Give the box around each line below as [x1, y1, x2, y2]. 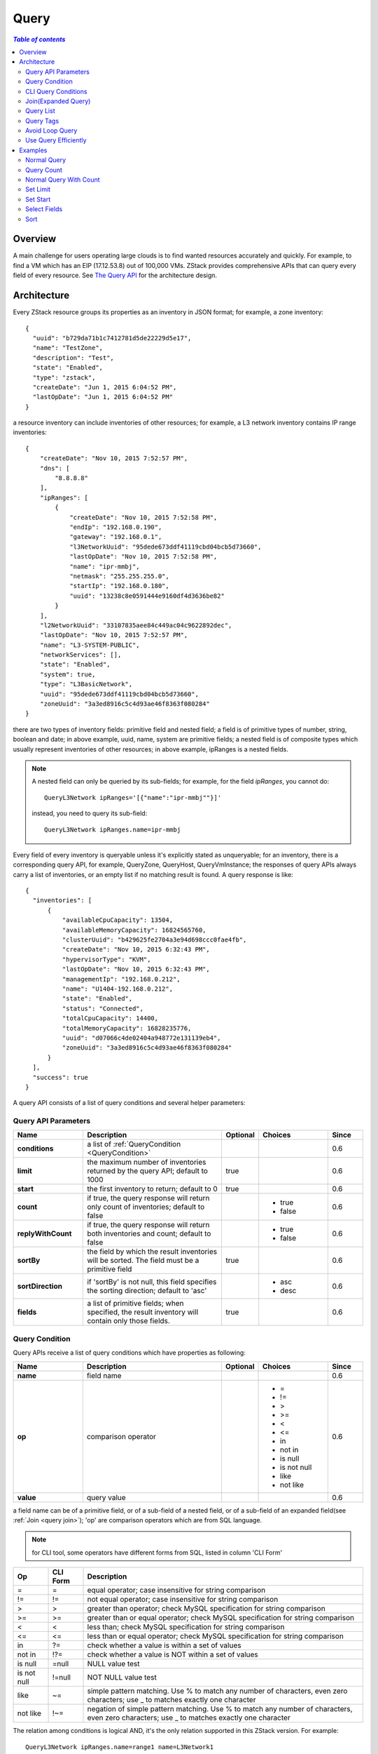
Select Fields [25, 205, 63, 213]
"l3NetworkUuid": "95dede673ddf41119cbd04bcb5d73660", [69, 542, 262, 551]
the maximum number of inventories [87, 1158, 206, 1167]
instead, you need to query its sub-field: [31, 809, 148, 817]
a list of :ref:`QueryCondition [87, 1139, 181, 1149]
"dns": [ [39, 464, 70, 472]
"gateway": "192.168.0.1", [69, 533, 162, 541]
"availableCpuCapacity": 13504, [62, 916, 174, 924]
